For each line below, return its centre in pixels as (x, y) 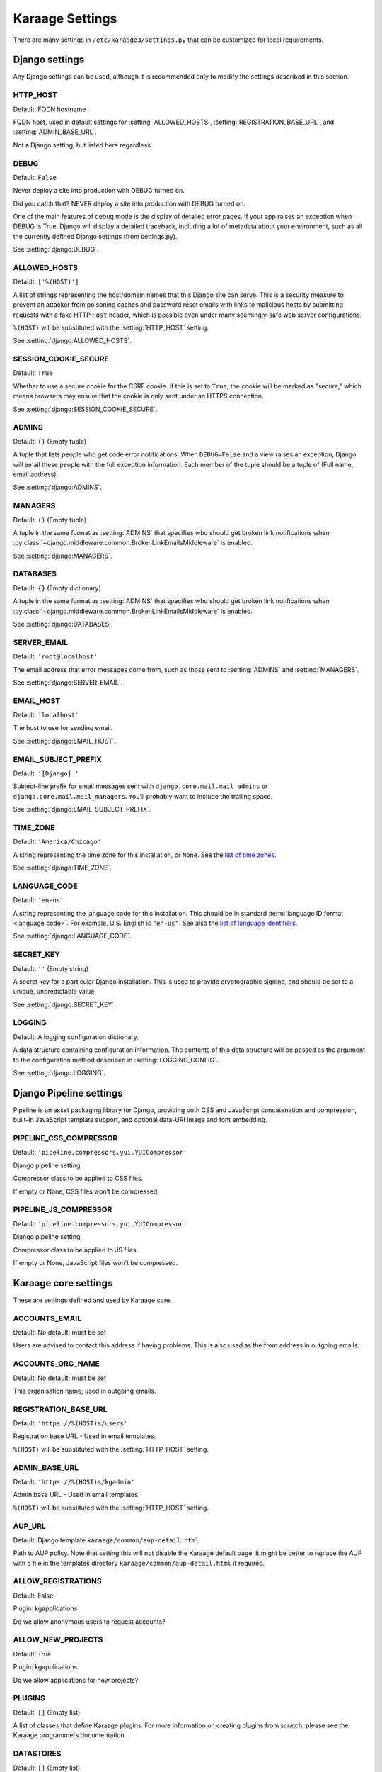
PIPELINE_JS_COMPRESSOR (63, 1210)
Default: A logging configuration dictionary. (76, 1037)
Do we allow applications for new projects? (76, 1680)
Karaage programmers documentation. (70, 1735)
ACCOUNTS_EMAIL (47, 1318)
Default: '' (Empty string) (51, 968)
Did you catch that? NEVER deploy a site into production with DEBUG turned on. (129, 203)
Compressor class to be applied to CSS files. (78, 1178)
